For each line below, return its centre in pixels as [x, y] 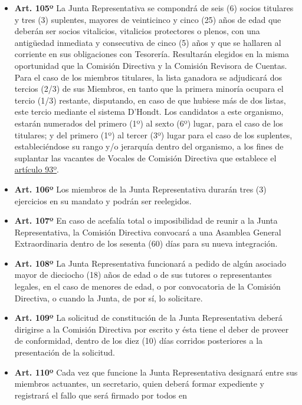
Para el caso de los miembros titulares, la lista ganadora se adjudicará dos [148, 77]
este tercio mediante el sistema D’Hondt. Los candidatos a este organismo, [149, 112]
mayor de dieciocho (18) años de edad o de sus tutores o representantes [143, 275]
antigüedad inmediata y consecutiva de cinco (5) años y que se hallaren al [148, 42]
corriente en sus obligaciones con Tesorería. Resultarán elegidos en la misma [152, 54]
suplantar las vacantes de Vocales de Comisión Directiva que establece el [145, 157]
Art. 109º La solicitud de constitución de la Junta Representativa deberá [148, 318]
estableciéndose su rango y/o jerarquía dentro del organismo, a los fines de [149, 146]
